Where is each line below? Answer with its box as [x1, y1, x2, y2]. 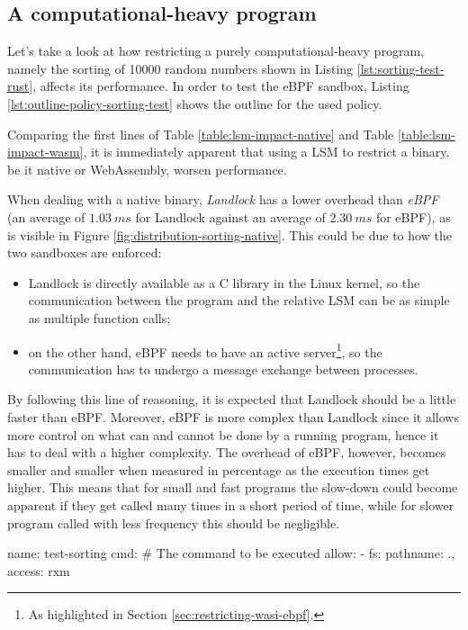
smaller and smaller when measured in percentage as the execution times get [7, 460, 430, 479]
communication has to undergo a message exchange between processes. [28, 359, 418, 378]
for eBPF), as [375, 207, 451, 226]
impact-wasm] [7, 142, 84, 161]
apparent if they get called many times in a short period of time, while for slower [7, 495, 454, 514]
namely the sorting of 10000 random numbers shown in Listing [7, 58, 354, 77]
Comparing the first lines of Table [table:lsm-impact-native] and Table [7, 124, 394, 143]
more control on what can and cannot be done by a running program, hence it [7, 425, 439, 444]
